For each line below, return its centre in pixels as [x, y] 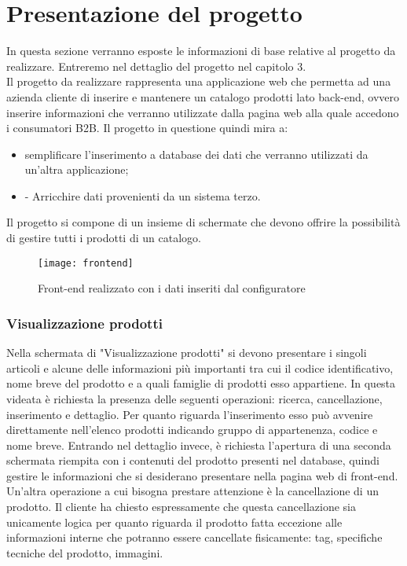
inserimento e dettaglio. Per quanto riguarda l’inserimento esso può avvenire [190, 414]
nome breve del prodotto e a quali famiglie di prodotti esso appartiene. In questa [201, 383]
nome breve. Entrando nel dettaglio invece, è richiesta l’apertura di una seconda [199, 445]
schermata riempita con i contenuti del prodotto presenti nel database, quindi [193, 460]
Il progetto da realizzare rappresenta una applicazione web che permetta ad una [199, 81]
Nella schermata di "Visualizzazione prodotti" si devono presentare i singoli [187, 353]
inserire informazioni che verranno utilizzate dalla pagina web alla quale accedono [203, 112]
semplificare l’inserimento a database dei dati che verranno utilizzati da [196, 154]
